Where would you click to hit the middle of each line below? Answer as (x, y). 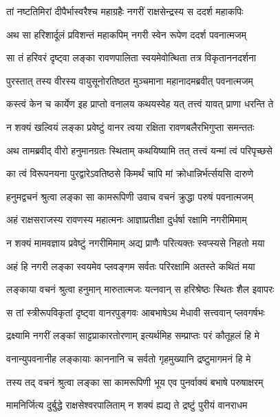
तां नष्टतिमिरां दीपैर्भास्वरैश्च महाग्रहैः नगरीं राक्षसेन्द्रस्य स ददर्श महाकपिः (125, 11)
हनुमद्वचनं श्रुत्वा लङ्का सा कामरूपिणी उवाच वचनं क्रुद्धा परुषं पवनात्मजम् (130, 196)
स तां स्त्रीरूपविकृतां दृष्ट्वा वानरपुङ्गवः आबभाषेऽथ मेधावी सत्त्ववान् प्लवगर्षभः (136, 312)
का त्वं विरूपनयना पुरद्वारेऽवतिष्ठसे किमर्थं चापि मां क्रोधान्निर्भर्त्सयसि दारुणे (130, 173)
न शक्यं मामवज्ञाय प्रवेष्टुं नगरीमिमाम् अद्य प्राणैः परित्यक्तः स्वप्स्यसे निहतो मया (136, 242)
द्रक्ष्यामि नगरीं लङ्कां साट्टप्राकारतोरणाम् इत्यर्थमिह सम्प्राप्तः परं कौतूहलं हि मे (133, 335)
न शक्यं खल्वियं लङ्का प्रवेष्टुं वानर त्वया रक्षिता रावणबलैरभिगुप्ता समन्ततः (130, 126)
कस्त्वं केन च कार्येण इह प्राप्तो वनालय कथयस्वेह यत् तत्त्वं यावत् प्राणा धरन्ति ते (140, 104)
